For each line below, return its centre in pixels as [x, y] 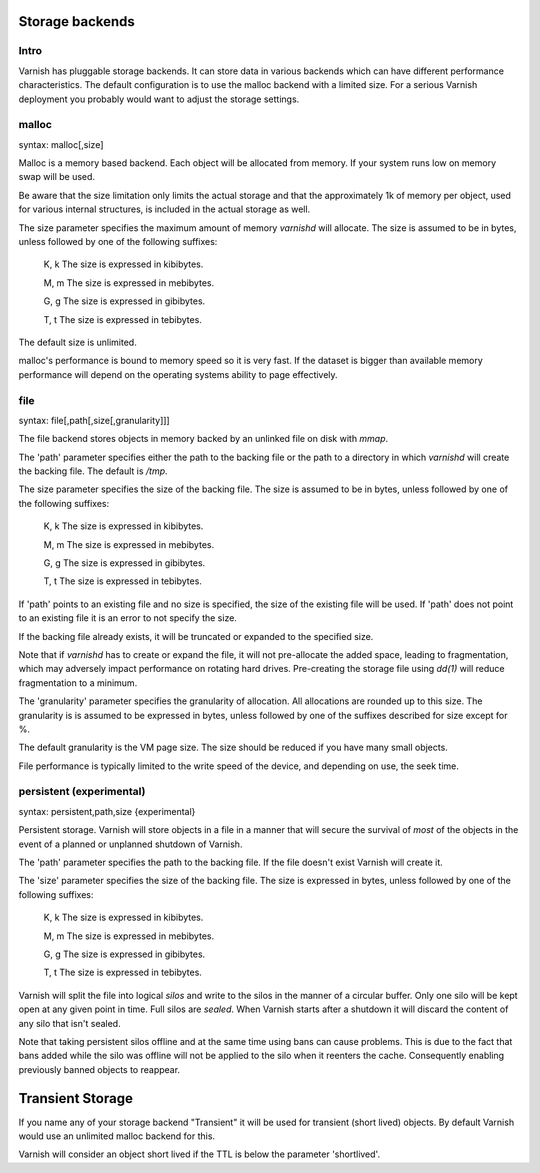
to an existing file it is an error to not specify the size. [127, 618]
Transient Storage [76, 1098]
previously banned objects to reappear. [99, 1069]
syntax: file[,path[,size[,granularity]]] [94, 420]
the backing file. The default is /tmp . [93, 471]
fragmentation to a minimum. [78, 682]
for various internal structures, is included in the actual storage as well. [164, 209]
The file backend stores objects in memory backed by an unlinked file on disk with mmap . [203, 439]
